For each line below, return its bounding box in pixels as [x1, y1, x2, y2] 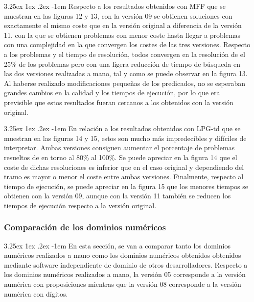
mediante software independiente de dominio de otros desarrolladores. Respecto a [4, 259, 248, 270]
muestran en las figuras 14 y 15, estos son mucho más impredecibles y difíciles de [4, 133, 247, 143]
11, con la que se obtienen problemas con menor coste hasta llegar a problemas [4, 29, 241, 40]
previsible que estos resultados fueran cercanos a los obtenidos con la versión [4, 97, 233, 107]
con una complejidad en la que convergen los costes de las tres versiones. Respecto [4, 39, 251, 50]
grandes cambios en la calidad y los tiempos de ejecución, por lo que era [4, 87, 220, 98]
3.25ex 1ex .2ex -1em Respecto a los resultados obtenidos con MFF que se [4, 1, 226, 11]
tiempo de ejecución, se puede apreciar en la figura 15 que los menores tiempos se [4, 181, 249, 191]
